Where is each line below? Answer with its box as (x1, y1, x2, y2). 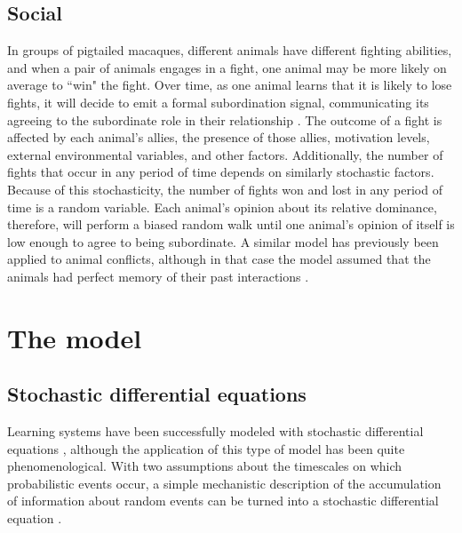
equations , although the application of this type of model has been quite (7, 439, 405, 457)
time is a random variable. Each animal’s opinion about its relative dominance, (7, 197, 437, 216)
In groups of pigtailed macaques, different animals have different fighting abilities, (7, 41, 452, 60)
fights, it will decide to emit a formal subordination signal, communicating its (7, 92, 429, 111)
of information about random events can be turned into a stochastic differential (7, 491, 439, 510)
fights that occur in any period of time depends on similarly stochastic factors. (7, 163, 434, 181)
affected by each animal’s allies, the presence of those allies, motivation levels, (7, 128, 430, 147)
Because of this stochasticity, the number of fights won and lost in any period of (7, 179, 442, 198)
